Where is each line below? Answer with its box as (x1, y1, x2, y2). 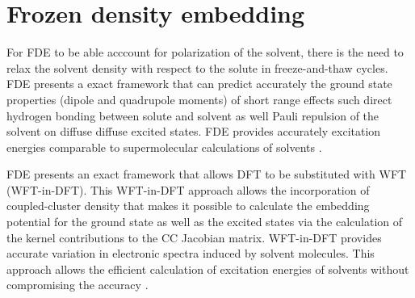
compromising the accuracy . (6, 276, 149, 293)
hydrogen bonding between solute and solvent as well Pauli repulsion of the (6, 107, 379, 124)
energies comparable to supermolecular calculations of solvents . (6, 138, 322, 155)
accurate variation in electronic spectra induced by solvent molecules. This (6, 245, 375, 262)
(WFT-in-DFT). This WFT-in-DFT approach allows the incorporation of (6, 181, 370, 198)
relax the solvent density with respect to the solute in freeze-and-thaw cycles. (6, 59, 388, 76)
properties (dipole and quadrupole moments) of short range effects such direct (6, 90, 392, 107)
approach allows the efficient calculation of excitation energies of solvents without (6, 260, 409, 277)
